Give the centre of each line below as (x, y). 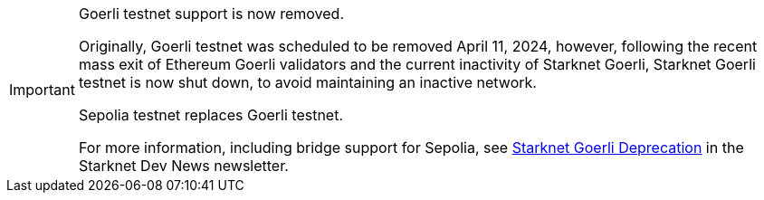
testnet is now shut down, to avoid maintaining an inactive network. (307, 82)
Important (42, 90)
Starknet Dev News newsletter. (183, 166)
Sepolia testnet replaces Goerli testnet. (211, 115)
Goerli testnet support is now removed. (211, 14)
